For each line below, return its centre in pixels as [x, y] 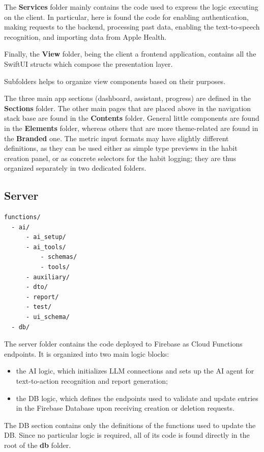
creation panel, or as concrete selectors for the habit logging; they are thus [120, 158]
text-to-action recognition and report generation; [92, 381]
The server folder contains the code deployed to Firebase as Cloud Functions [123, 344]
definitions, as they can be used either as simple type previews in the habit [121, 148]
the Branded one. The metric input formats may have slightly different [116, 138]
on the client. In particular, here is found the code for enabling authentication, [126, 17]
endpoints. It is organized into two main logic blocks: [87, 353]
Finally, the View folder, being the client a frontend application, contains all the [130, 54]
